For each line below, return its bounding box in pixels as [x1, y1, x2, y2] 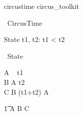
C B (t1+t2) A [4, 86, 49, 97]
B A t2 [4, 77, 25, 87]
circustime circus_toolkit [4, 1, 80, 11]
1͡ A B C [4, 103, 29, 114]
